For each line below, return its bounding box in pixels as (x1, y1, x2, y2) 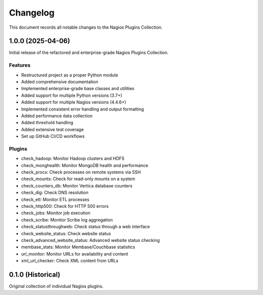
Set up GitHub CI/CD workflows (21, 133, 85, 139)
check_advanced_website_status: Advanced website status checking (21, 237, 160, 243)
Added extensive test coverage (21, 127, 84, 132)
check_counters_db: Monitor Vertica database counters (21, 183, 132, 188)
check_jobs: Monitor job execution (21, 210, 91, 216)
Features (9, 62, 31, 69)
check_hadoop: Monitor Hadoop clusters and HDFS (21, 156, 125, 162)
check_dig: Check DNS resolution (21, 190, 89, 196)
